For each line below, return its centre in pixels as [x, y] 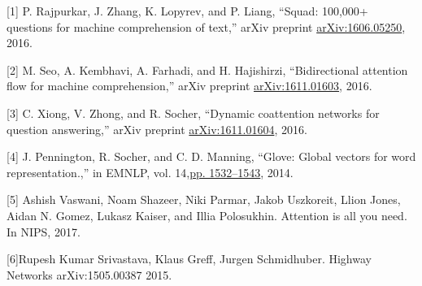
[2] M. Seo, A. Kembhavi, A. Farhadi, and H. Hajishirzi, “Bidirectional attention [207, 69]
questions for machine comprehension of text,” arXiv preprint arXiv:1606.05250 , [206, 26]
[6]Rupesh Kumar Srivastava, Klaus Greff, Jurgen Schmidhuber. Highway [189, 259]
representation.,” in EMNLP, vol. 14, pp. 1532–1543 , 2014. [150, 172]
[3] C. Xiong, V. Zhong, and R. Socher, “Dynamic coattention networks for [193, 113]
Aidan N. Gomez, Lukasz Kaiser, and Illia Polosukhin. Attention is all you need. [207, 215]
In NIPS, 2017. [44, 231]
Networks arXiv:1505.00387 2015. [89, 274]
